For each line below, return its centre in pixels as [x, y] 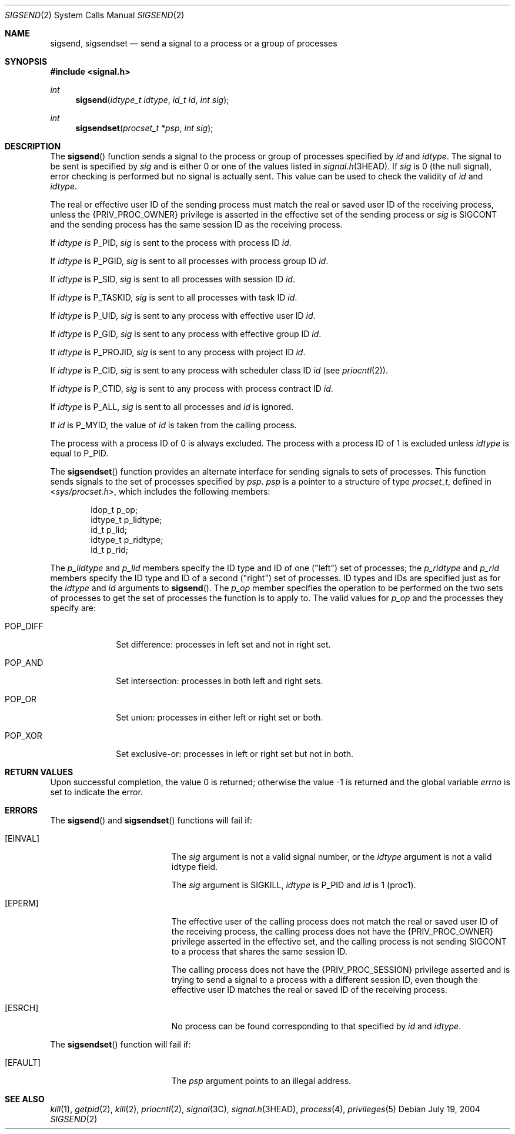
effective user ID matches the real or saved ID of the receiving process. [309, 990]
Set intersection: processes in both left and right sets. [220, 681]
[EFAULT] [23, 1063]
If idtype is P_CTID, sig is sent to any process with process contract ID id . [192, 388]
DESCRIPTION [33, 146]
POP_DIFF [24, 626]
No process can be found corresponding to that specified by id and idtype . [316, 1026]
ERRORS [21, 810]
